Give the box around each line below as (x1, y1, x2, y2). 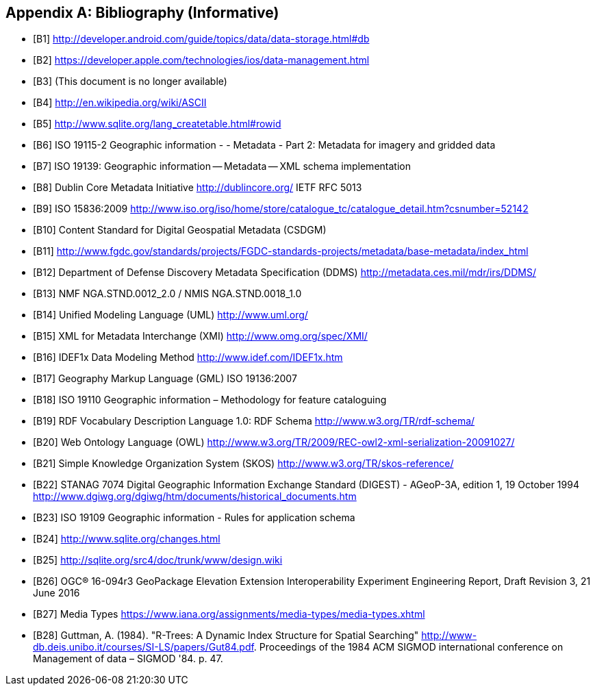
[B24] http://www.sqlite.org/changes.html (33, 533, 220, 545)
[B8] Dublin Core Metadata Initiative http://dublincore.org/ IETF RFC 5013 (33, 181, 362, 194)
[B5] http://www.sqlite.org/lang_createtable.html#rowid (33, 118, 281, 130)
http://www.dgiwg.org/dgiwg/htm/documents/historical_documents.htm (33, 490, 357, 503)
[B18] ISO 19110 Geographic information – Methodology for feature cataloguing (33, 394, 387, 406)
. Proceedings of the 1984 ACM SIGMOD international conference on (253, 641, 564, 653)
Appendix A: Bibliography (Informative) (5, 4, 279, 21)
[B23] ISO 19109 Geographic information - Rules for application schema (33, 512, 355, 524)
